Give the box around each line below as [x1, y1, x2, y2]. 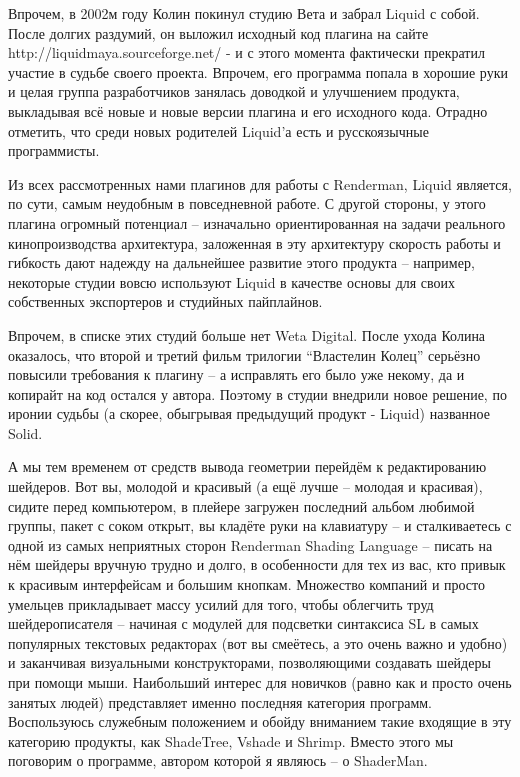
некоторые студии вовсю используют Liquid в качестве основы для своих [8, 271, 456, 292]
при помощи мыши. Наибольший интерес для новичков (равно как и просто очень [8, 672, 512, 692]
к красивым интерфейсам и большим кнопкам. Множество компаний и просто [8, 574, 486, 595]
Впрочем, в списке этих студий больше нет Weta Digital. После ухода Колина [8, 324, 486, 345]
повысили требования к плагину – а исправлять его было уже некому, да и [8, 364, 465, 385]
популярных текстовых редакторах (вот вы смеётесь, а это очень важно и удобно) [8, 632, 508, 653]
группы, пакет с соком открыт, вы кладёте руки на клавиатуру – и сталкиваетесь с [8, 515, 512, 536]
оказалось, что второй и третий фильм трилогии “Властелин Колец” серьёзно [8, 344, 481, 365]
